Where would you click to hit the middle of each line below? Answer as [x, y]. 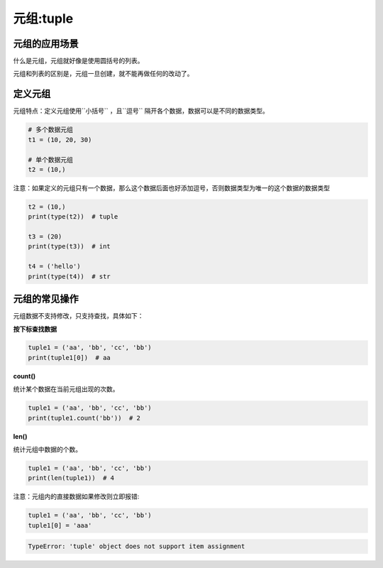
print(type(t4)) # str [70, 276]
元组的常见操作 [46, 299]
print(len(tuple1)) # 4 [71, 478]
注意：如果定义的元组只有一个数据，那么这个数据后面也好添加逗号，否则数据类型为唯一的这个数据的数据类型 [171, 187]
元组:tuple [43, 18]
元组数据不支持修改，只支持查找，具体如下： [78, 316]
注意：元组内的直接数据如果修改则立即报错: [76, 496]
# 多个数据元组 [51, 130]
